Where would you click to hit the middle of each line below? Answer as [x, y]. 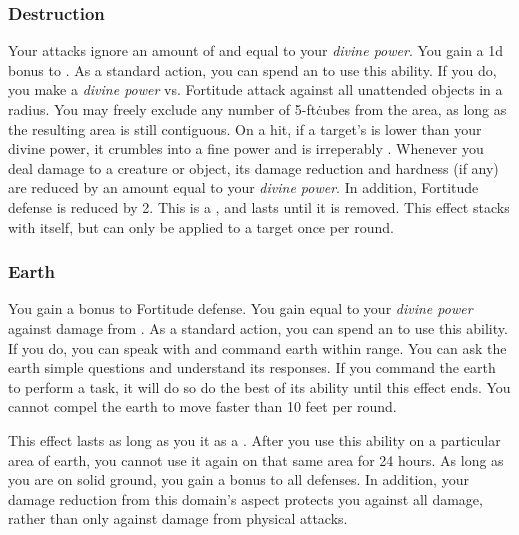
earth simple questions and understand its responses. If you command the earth [252, 367]
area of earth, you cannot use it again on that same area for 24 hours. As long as [256, 459]
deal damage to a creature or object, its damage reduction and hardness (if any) [253, 167]
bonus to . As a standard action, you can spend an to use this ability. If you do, [252, 69]
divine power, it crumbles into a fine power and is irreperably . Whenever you [246, 148]
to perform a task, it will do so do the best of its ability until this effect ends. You [259, 386]
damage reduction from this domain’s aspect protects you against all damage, [245, 498]
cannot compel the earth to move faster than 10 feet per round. [202, 406]
